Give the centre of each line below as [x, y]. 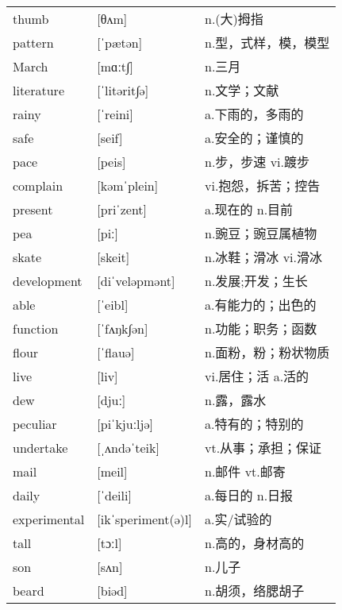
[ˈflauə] [116, 352]
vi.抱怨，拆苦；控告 [262, 186]
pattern [33, 42]
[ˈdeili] [114, 495]
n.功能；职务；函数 [261, 329]
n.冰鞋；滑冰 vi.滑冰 [263, 257]
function [36, 328]
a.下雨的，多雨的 [254, 114]
